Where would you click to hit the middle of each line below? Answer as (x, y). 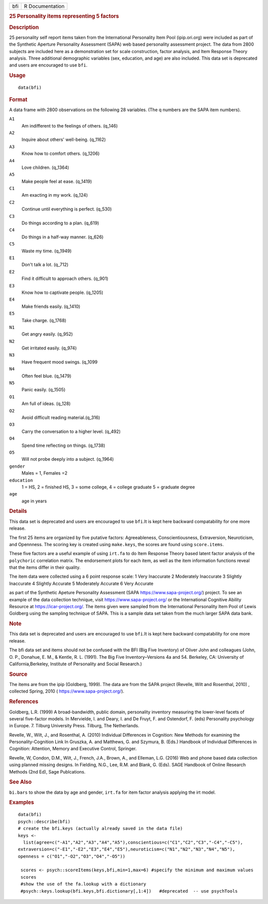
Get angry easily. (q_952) (47, 334)
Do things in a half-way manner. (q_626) (63, 237)
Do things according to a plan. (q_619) (60, 223)
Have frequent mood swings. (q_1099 (60, 362)
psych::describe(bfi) (44, 821)
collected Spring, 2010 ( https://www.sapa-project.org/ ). (67, 691)
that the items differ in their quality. (45, 567)
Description (24, 27)
